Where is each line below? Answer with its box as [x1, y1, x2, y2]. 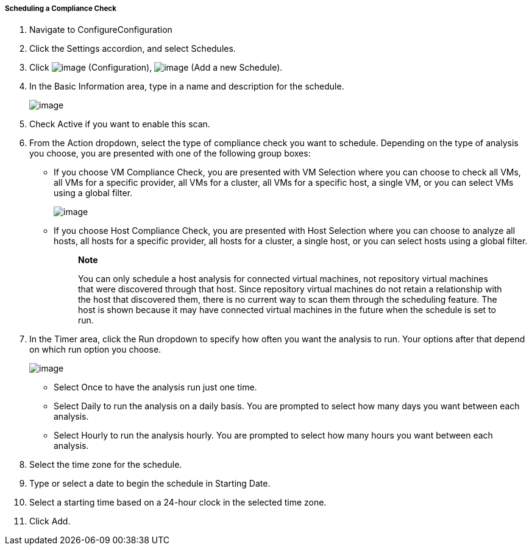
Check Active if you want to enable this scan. [29, 119, 210, 130]
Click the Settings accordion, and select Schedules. [29, 43, 236, 54]
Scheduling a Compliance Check [5, 4, 116, 13]
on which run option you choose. [29, 344, 161, 355]
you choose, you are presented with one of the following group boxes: [29, 148, 311, 159]
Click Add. [29, 516, 71, 527]
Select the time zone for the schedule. [29, 459, 182, 470]
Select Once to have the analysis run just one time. [54, 382, 257, 393]
